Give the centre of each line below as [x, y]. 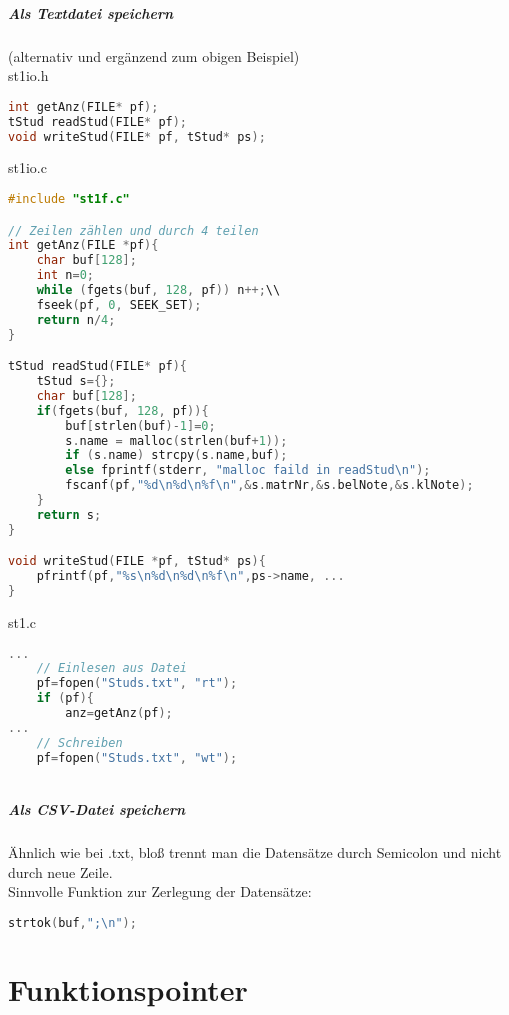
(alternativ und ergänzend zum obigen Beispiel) [154, 55]
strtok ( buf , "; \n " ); [72, 922]
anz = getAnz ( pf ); [119, 713]
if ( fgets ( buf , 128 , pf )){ [122, 410]
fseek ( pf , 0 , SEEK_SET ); [119, 304]
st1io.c [27, 167]
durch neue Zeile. [60, 871]
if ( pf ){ [65, 698]
